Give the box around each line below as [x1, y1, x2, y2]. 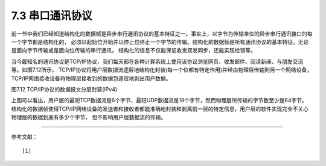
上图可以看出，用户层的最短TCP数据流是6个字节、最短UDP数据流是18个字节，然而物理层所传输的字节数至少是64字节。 [11, 97, 308, 104]
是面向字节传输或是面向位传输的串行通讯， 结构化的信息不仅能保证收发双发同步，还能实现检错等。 [11, 47, 256, 54]
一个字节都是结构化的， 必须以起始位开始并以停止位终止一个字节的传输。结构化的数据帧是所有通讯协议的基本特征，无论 [11, 38, 309, 45]
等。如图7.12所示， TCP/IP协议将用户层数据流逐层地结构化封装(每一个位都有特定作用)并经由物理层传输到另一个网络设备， [11, 66, 312, 73]
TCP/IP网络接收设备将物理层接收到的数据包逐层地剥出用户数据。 [11, 75, 171, 82]
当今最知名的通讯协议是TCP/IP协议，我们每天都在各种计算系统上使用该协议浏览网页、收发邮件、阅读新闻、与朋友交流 [11, 58, 304, 65]
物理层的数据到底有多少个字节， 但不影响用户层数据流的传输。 [11, 114, 166, 121]
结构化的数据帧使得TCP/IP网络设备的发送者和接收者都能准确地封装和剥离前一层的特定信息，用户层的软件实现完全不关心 [11, 105, 309, 112]
